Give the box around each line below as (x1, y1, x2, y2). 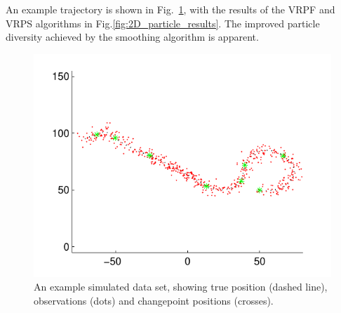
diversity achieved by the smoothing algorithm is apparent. (6, 29, 259, 44)
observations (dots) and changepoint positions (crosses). (34, 293, 274, 307)
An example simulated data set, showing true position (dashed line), (34, 279, 328, 294)
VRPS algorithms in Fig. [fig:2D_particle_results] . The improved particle (6, 15, 320, 30)
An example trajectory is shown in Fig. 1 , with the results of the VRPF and (6, 2, 335, 16)
